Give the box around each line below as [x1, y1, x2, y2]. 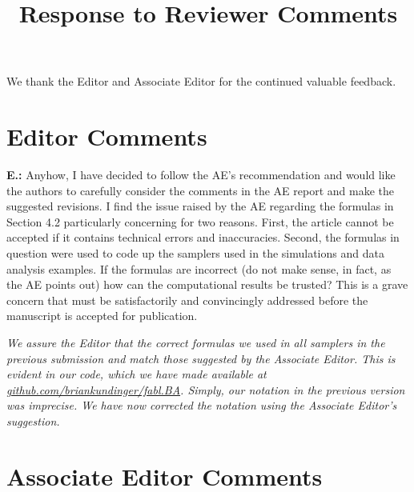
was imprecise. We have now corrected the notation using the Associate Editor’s [6, 397, 397, 414]
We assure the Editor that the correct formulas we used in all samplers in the [6, 334, 385, 351]
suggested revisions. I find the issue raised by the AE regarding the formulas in [6, 198, 394, 214]
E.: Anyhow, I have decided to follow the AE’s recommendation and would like [6, 166, 396, 183]
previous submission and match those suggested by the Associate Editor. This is [6, 350, 396, 366]
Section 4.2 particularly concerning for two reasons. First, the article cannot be [6, 213, 394, 230]
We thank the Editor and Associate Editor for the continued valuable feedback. [6, 73, 396, 90]
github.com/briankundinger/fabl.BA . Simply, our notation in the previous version [6, 381, 405, 398]
